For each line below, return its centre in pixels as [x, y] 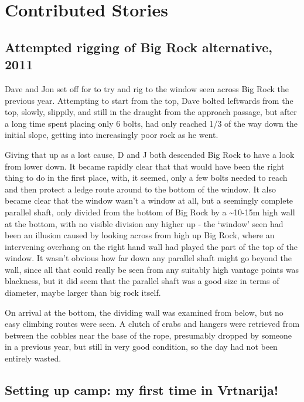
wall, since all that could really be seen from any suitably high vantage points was [152, 269]
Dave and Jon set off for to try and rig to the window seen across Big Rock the [147, 88]
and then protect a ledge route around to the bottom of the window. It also [140, 189]
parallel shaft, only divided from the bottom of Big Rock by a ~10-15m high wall [150, 212]
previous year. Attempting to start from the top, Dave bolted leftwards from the [149, 100]
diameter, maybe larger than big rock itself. [83, 293]
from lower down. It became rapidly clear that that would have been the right [145, 166]
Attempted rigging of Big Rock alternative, [139, 47]
